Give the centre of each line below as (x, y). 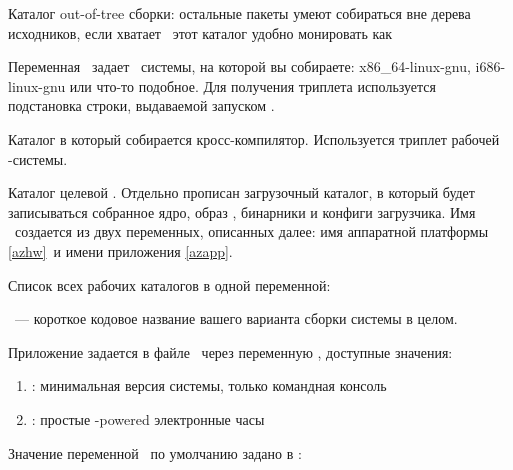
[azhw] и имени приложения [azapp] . (120, 250)
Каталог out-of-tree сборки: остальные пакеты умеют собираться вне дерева (239, 13)
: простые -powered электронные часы (148, 418)
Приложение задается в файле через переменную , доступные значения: (230, 351)
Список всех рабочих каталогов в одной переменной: (169, 284)
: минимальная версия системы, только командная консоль (209, 385)
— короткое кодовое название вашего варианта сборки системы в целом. (236, 318)
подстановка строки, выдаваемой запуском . (141, 105)
